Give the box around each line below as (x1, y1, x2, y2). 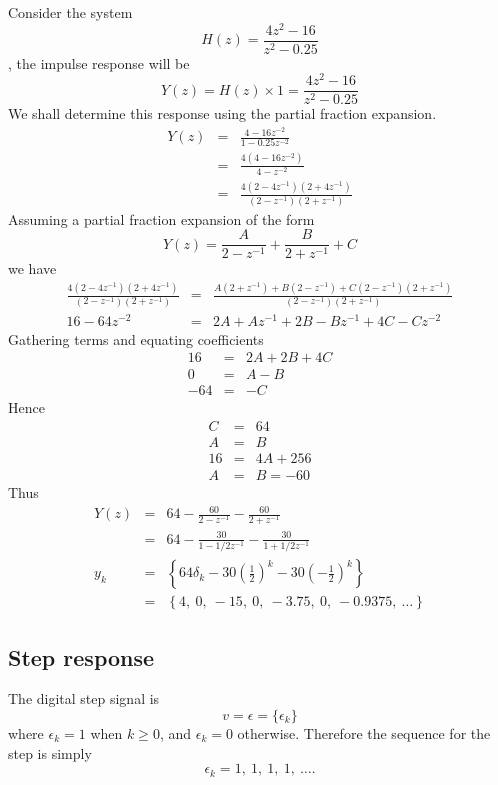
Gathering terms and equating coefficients (8, 328, 264, 349)
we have (8, 258, 57, 279)
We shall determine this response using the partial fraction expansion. (8, 103, 437, 124)
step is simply (8, 742, 92, 763)
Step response (8, 641, 155, 672)
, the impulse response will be (8, 52, 190, 73)
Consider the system (8, 2, 133, 22)
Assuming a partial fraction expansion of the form (8, 208, 315, 229)
